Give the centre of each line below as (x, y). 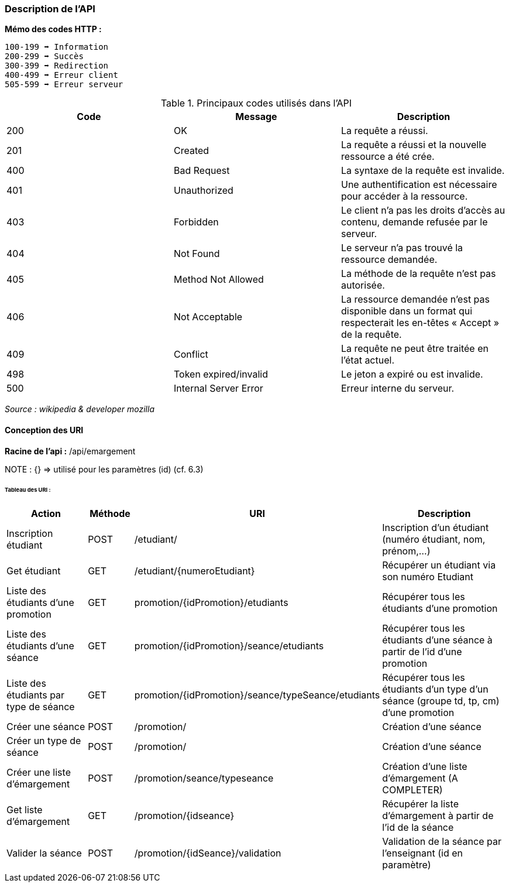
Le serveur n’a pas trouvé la (402, 248)
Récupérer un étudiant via (439, 565)
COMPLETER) (412, 790)
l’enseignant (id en (422, 853)
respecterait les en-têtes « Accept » (420, 323)
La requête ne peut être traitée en (415, 349)
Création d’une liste (425, 767)
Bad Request (202, 171)
